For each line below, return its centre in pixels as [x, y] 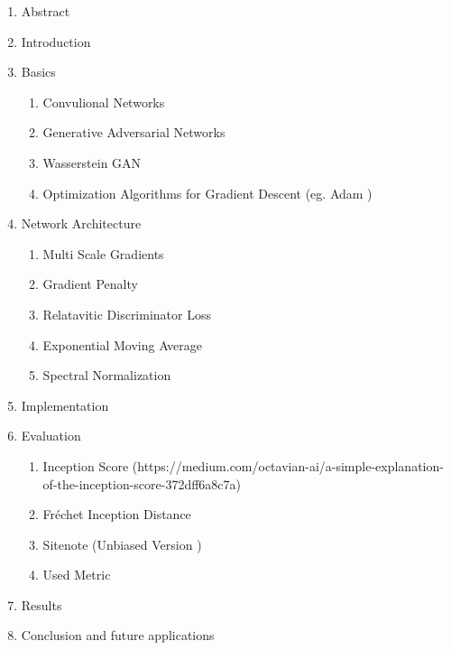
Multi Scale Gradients [103, 253]
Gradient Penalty [90, 284]
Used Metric [77, 575]
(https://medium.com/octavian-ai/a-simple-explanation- [288, 465]
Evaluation [51, 436]
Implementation [65, 405]
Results [41, 604]
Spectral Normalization [107, 375]
